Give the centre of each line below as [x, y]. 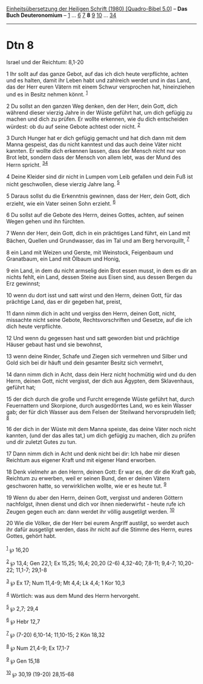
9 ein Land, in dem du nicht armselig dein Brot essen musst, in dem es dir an [101, 270]
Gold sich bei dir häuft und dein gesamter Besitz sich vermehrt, [85, 363]
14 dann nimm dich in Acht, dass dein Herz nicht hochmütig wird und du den [101, 374]
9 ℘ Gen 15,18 [23, 660]
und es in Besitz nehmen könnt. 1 [47, 93]
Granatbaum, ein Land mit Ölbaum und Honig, [63, 259]
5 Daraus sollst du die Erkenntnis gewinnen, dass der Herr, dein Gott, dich [98, 196]
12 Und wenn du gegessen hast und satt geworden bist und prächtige [93, 338]
